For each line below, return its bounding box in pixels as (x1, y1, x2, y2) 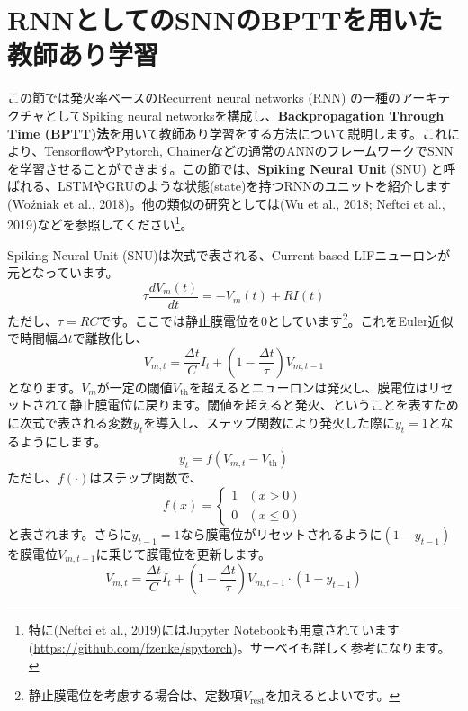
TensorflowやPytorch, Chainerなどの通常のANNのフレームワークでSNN (44, 141, 454, 160)
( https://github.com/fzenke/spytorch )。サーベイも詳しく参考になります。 (28, 638, 451, 657)
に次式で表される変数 (7, 413, 133, 431)
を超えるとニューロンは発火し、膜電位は (188, 377, 428, 396)
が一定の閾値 (96, 377, 173, 396)
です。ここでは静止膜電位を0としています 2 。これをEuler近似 (98, 308, 454, 329)
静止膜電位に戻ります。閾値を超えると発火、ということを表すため (69, 395, 459, 414)
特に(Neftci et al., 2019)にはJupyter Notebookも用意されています (28, 620, 400, 639)
